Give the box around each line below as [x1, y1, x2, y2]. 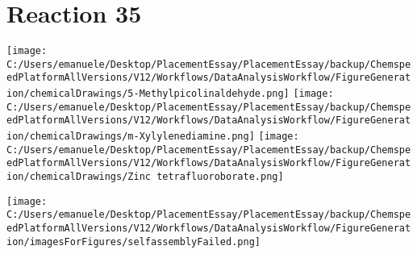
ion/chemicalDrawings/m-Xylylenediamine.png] [6, 131, 255, 143]
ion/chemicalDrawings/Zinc [6, 171, 151, 183]
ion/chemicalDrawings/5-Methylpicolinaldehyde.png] [6, 88, 290, 100]
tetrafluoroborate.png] [156, 171, 284, 183]
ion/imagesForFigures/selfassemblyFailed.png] [6, 235, 261, 248]
